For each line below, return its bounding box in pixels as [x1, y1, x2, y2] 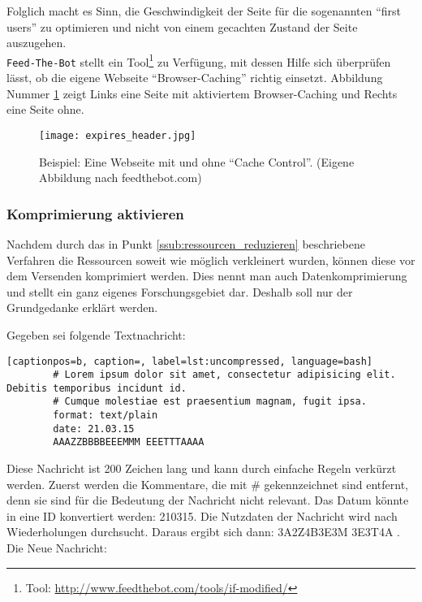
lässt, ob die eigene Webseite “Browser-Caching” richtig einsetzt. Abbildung [6, 69, 383, 86]
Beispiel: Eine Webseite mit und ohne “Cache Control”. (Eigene [39, 153, 355, 170]
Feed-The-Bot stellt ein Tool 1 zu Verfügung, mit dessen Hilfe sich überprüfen [6, 50, 391, 70]
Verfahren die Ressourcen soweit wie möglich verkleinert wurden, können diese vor [6, 251, 416, 268]
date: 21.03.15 [53, 422, 135, 435]
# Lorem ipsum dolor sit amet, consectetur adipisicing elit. [53, 369, 396, 381]
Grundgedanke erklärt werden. [6, 299, 158, 316]
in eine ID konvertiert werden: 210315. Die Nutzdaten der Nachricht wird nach [6, 507, 398, 524]
